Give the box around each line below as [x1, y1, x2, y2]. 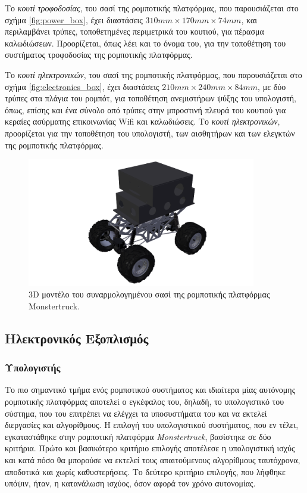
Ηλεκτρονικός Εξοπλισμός [5, 328, 149, 347]
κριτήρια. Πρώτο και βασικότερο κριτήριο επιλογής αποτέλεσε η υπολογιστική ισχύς [5, 442, 295, 454]
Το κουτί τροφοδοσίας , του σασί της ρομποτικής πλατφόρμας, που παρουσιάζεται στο [5, 2, 299, 14]
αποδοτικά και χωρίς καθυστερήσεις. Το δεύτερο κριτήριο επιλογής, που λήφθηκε [5, 465, 286, 478]
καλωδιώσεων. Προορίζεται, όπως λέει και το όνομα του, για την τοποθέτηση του [5, 36, 286, 49]
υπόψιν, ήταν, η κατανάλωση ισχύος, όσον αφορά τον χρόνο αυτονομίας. [5, 477, 256, 489]
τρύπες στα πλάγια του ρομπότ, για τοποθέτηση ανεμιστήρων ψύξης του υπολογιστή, [5, 92, 296, 104]
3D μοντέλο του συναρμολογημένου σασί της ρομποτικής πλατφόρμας [29, 288, 270, 300]
